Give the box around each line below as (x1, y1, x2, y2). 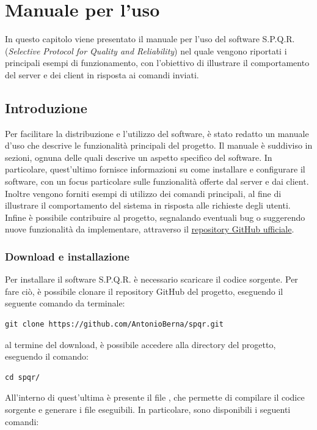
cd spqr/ (5, 373, 40, 382)
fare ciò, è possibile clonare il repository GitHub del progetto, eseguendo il (5, 284, 283, 297)
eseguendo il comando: (5, 350, 89, 363)
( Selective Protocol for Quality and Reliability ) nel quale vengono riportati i (5, 44, 287, 57)
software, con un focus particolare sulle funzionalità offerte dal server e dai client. (5, 175, 309, 188)
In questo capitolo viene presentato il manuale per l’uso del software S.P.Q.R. (5, 32, 295, 45)
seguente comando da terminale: (5, 297, 125, 310)
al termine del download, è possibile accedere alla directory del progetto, (5, 338, 276, 350)
